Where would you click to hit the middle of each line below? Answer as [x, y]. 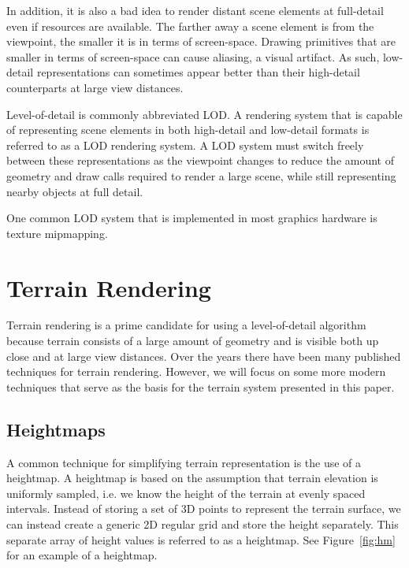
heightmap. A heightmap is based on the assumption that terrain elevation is [192, 478]
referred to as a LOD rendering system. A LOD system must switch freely [185, 145]
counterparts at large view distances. [95, 87]
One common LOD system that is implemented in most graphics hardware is [192, 218]
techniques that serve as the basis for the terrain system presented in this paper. [201, 386]
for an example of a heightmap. [82, 555]
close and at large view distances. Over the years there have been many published [204, 356]
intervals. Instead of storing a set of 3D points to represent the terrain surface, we [204, 509]
